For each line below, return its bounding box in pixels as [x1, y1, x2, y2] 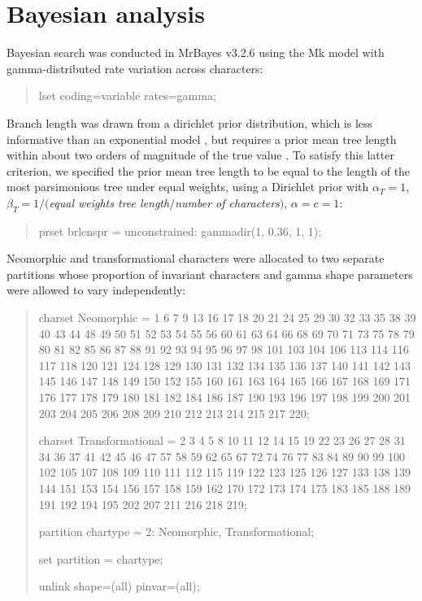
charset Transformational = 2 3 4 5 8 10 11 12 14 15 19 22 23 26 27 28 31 [38, 432, 406, 449]
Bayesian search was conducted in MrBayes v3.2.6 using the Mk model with [7, 44, 385, 61]
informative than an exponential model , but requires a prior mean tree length [7, 130, 397, 147]
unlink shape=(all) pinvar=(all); [38, 577, 200, 594]
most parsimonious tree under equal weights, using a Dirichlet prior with [7, 178, 369, 195]
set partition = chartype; [38, 550, 163, 567]
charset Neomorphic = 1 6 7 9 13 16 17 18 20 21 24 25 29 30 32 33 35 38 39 [38, 309, 416, 326]
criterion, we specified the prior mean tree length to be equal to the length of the [7, 162, 411, 179]
